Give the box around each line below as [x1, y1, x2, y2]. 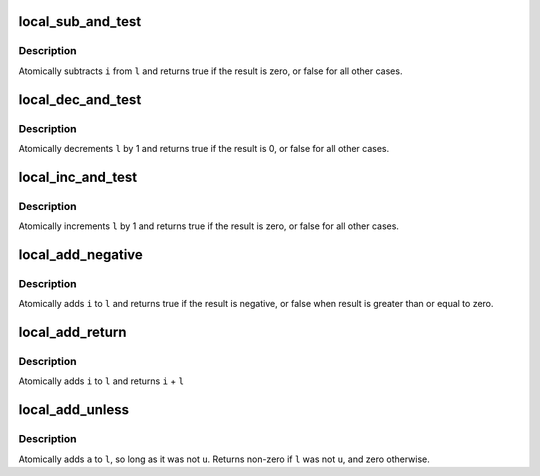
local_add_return [18, 324, 127, 341]
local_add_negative [18, 246, 144, 263]
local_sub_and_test [18, 13, 142, 30]
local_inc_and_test [18, 168, 138, 185]
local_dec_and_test [18, 91, 142, 108]
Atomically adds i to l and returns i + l [18, 375, 185, 387]
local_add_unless [18, 401, 130, 419]
